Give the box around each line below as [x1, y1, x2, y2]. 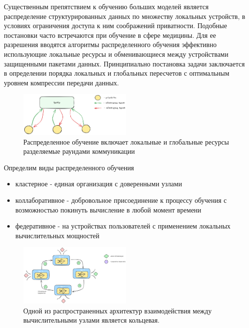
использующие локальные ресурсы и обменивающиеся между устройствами [4, 49, 229, 59]
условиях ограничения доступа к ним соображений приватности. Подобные [4, 20, 227, 31]
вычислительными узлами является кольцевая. [23, 315, 160, 325]
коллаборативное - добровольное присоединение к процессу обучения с [15, 195, 227, 205]
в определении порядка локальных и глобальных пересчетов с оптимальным [4, 68, 230, 78]
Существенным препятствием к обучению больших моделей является [4, 1, 209, 11]
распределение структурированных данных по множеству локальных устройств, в [4, 11, 246, 21]
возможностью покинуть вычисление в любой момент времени [15, 204, 201, 214]
